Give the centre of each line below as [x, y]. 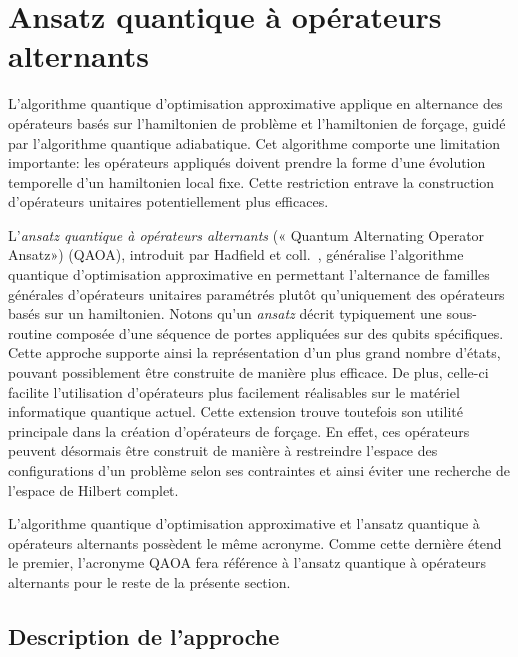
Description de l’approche [144, 635]
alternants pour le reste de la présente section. [149, 581]
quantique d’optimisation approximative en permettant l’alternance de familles [249, 274]
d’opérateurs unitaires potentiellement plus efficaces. [168, 201]
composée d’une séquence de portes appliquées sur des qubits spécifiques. [280, 332]
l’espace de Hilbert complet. [93, 489]
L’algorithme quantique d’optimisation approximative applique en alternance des [255, 103]
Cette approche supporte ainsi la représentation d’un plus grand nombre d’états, [254, 352]
